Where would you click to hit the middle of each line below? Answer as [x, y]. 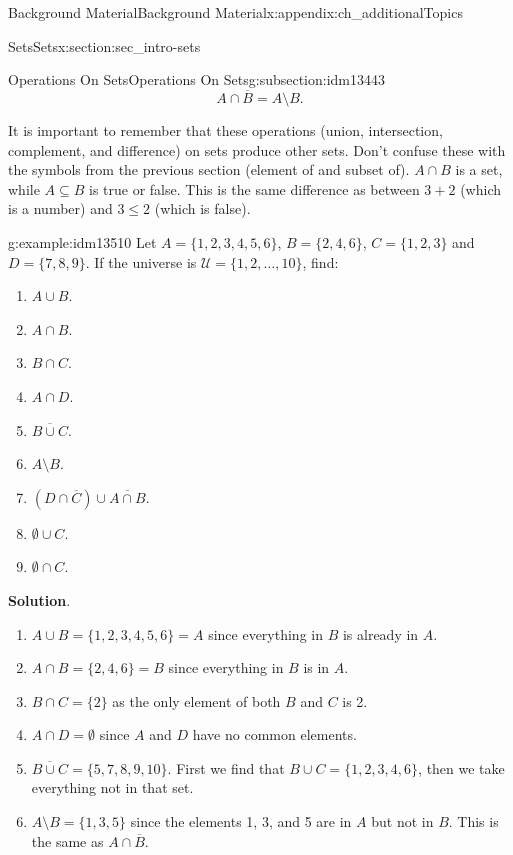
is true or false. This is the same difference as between [254, 188]
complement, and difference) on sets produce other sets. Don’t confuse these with [257, 149]
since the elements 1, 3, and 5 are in [241, 821]
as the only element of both [196, 700]
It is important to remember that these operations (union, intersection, [225, 130]
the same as [67, 840]
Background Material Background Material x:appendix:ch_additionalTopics [235, 12]
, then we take [461, 767]
